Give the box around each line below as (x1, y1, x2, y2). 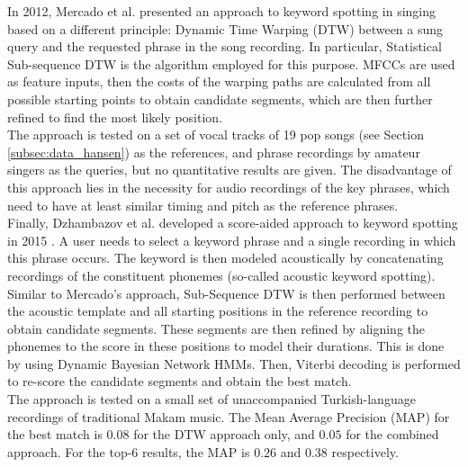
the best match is (7, 425, 103, 444)
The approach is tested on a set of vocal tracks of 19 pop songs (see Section (7, 125, 424, 144)
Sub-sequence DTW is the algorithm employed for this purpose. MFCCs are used (7, 54, 455, 73)
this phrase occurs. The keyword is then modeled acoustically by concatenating (7, 248, 444, 267)
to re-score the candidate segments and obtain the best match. (7, 372, 352, 391)
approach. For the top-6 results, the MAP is (7, 442, 250, 461)
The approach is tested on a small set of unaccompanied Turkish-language (7, 390, 416, 409)
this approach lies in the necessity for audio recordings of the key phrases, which (7, 177, 450, 196)
